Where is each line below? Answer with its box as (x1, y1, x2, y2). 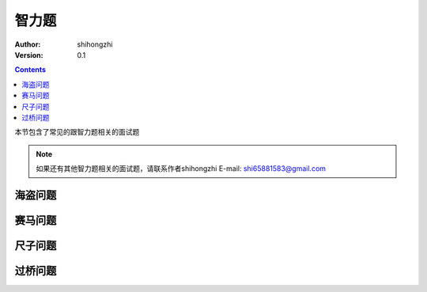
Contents (14, 65, 47, 74)
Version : (14, 50, 43, 59)
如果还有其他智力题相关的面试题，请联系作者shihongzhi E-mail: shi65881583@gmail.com (36, 164, 327, 173)
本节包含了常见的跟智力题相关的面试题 (14, 127, 140, 137)
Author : (14, 40, 41, 49)
